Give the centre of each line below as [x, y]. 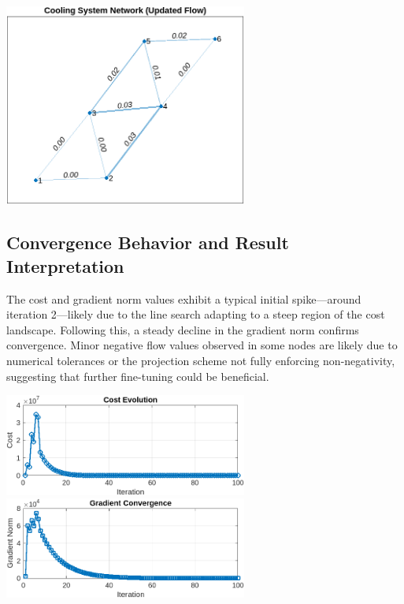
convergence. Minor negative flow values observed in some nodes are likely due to [202, 345]
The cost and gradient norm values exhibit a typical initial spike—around [184, 298]
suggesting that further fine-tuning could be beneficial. [138, 376]
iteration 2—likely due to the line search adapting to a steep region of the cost [196, 314]
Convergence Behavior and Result [148, 242]
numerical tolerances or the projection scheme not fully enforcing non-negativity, [201, 360]
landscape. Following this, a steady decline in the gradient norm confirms [183, 329]
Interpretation [65, 265]
